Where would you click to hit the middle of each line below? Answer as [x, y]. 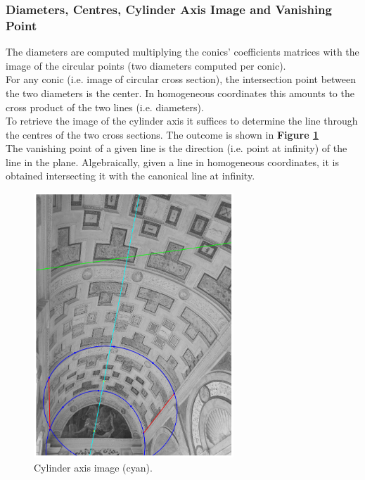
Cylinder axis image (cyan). [93, 467]
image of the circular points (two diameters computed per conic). [146, 65]
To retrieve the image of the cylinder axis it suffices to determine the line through [182, 121]
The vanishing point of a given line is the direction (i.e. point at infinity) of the [177, 148]
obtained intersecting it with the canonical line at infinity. [130, 176]
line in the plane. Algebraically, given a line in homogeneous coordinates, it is [172, 162]
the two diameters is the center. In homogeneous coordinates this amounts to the [180, 93]
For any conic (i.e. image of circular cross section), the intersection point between [181, 79]
